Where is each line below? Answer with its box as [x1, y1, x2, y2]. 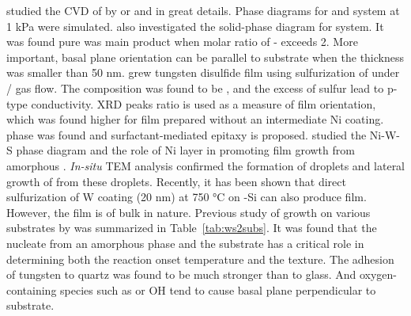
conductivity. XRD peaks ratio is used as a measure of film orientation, [31, 95, 376, 112]
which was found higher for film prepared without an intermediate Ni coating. [6, 111, 384, 128]
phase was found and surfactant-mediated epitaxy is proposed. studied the [6, 126, 367, 143]
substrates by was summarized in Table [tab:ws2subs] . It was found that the [6, 219, 377, 236]
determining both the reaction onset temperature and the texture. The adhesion [6, 250, 394, 267]
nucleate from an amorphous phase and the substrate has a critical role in [6, 234, 364, 251]
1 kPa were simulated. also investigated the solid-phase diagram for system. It [6, 17, 384, 34]
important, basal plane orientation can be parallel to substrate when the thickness [6, 48, 405, 65]
